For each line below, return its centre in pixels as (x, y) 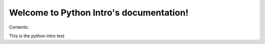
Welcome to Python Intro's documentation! (99, 13)
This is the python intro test (37, 36)
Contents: (19, 27)
